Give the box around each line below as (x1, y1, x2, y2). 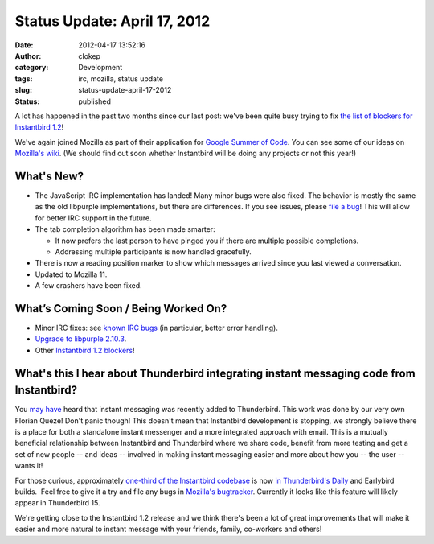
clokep (78, 51, 100, 60)
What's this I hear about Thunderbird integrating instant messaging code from (14, 366, 416, 380)
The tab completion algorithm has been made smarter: (35, 225, 216, 234)
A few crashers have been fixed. (35, 281, 142, 291)
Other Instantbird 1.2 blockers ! (35, 345, 136, 355)
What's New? (14, 169, 84, 183)
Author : (14, 51, 42, 60)
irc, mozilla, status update (78, 73, 164, 84)
